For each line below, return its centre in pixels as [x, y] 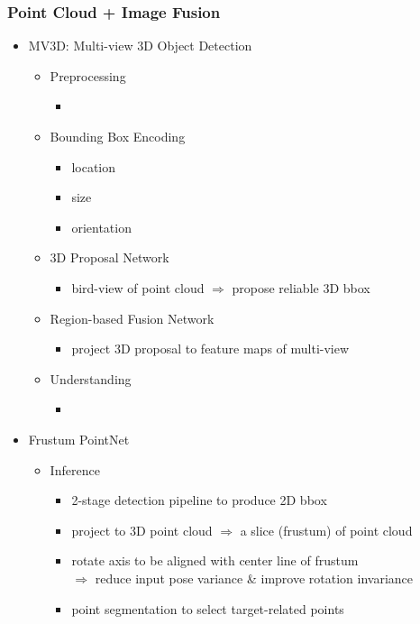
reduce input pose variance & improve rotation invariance [254, 578]
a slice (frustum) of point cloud [326, 530]
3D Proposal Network [110, 257]
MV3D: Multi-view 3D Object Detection [140, 46]
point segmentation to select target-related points [208, 608]
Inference [75, 469]
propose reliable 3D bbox [301, 287]
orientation [101, 227]
